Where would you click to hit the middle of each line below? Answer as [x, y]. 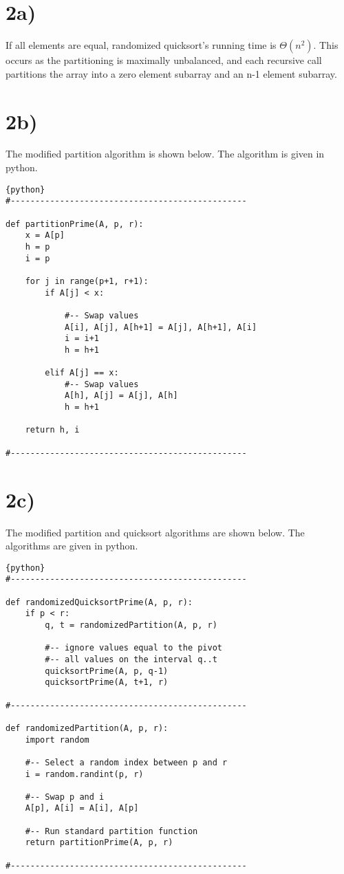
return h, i [52, 430]
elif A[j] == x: [82, 373]
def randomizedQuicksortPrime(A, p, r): [99, 602]
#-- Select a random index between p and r [126, 762]
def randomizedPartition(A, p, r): [87, 728]
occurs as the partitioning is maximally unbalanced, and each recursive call [164, 60]
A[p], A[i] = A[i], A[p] [82, 808]
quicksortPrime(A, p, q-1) [107, 671]
